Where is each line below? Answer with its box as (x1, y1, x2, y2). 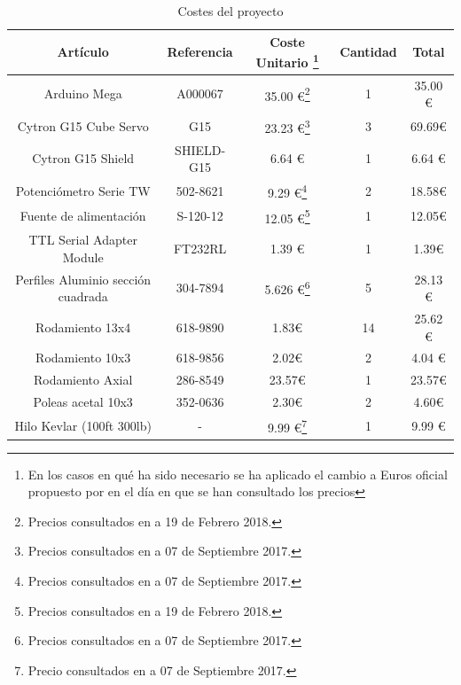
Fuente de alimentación (20, 206, 146, 225)
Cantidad (340, 43, 397, 61)
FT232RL (173, 238, 227, 257)
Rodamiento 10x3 (35, 348, 131, 367)
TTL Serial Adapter (28, 230, 137, 249)
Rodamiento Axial (33, 370, 133, 389)
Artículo (57, 43, 109, 61)
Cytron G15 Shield (32, 149, 135, 167)
